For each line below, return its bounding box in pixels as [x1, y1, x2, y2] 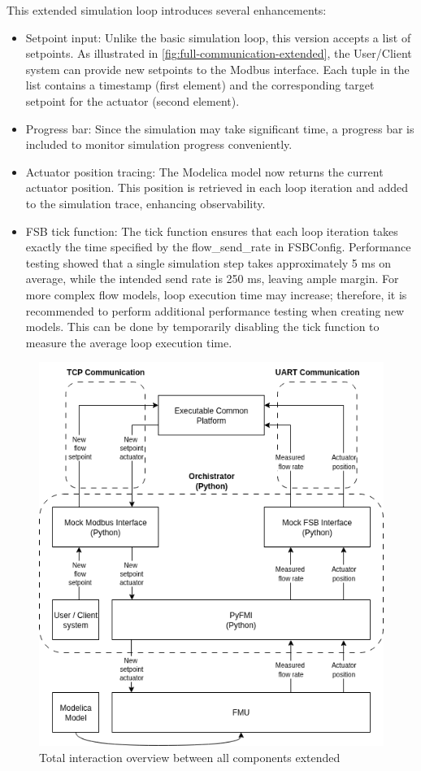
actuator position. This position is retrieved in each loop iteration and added [25, 179, 409, 196]
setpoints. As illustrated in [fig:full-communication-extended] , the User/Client [25, 45, 412, 62]
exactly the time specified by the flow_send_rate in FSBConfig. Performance [25, 238, 411, 255]
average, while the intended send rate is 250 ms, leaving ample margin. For [25, 270, 399, 287]
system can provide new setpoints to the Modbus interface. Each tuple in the [25, 60, 410, 77]
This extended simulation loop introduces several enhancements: [7, 2, 327, 18]
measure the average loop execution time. [25, 333, 232, 351]
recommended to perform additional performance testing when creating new [25, 302, 405, 319]
